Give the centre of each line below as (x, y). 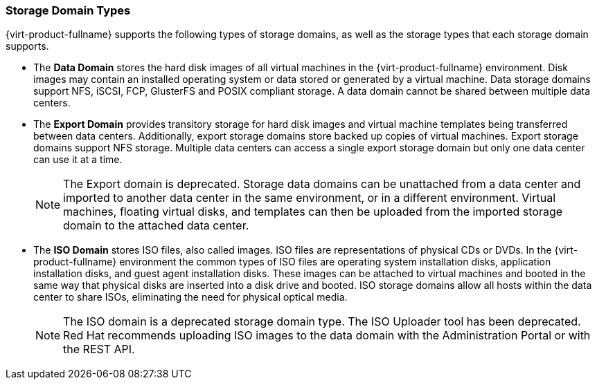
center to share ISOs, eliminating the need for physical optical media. (190, 297)
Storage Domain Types (68, 10)
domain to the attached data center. (156, 226)
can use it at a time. (78, 160)
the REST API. (99, 349)
